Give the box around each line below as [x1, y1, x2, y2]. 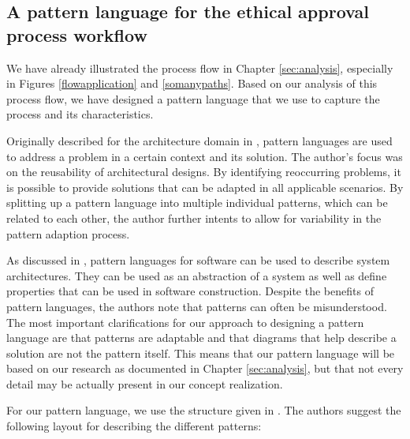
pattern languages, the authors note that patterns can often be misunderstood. [6, 298, 387, 314]
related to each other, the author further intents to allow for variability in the [6, 209, 382, 226]
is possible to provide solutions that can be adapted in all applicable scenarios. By [6, 178, 404, 195]
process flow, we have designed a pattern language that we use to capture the [6, 90, 380, 107]
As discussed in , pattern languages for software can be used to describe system [6, 252, 390, 268]
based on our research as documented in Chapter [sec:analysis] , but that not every [6, 360, 404, 377]
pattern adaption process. [6, 225, 130, 242]
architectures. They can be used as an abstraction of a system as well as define [6, 267, 387, 283]
